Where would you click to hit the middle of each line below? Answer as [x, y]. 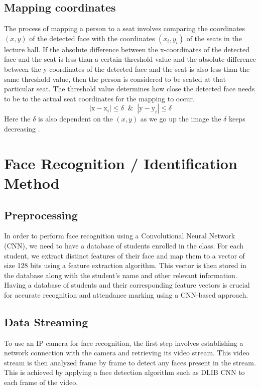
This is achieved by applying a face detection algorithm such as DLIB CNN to [124, 372]
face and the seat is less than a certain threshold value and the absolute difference [130, 59]
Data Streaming [46, 321]
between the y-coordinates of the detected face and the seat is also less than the [127, 69]
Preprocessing [41, 215]
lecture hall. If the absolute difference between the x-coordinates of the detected [127, 49]
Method [32, 182]
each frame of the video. [41, 382]
